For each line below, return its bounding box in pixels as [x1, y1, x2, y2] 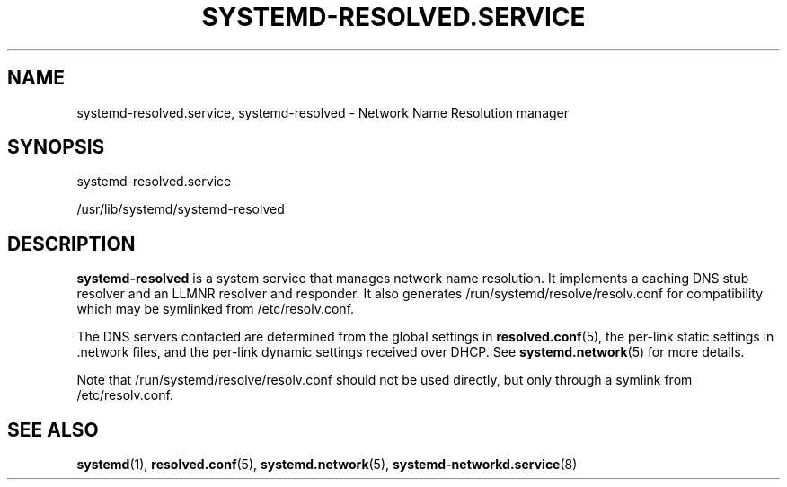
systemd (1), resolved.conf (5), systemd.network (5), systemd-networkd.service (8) [76, 456, 578, 473]
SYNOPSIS [7, 136, 105, 159]
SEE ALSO [7, 418, 99, 441]
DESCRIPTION [7, 232, 136, 255]
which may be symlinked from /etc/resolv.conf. [76, 301, 355, 317]
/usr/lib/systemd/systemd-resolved [76, 201, 285, 217]
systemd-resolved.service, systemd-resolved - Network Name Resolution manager [76, 104, 570, 120]
